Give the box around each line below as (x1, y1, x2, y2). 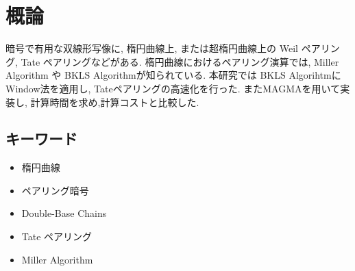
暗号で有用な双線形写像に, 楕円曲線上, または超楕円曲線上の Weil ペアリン (5, 41, 340, 55)
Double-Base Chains (21, 206, 107, 220)
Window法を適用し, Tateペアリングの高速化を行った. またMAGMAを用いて (5, 81, 341, 95)
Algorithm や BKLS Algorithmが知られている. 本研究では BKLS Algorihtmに (5, 68, 341, 82)
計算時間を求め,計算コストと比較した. (30, 94, 199, 109)
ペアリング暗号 (21, 183, 89, 197)
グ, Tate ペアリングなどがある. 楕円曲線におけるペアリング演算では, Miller (5, 54, 339, 68)
